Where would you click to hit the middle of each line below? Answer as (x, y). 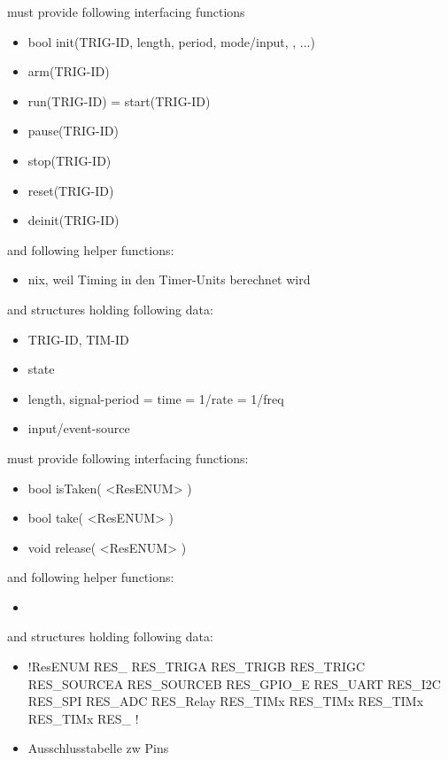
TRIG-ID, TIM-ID (78, 339)
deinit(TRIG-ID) (73, 220)
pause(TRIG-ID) (73, 131)
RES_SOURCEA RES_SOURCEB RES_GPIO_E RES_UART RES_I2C (234, 683)
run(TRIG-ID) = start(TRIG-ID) (119, 101)
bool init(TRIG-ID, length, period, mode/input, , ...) (171, 41)
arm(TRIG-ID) (69, 71)
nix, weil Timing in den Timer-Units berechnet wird (169, 279)
